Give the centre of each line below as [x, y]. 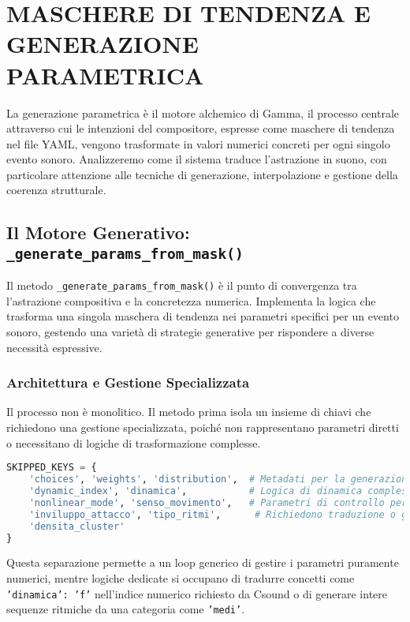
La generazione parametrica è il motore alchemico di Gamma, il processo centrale [203, 112]
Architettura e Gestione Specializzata [128, 382]
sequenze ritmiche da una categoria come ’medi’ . [126, 609]
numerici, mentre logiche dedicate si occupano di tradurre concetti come [181, 577]
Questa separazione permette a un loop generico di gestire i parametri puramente [203, 562]
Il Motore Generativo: [98, 232]
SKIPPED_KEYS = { [52, 468]
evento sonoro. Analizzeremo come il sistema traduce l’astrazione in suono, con [197, 159]
